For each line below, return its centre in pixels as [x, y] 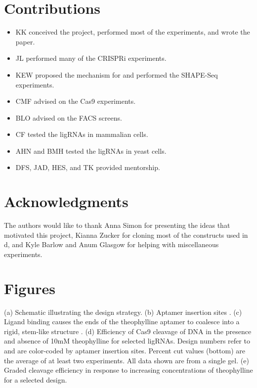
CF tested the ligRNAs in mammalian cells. [82, 134]
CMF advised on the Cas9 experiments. [76, 101]
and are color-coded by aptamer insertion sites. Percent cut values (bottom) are [125, 351]
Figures [30, 288]
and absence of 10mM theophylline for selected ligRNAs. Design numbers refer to [127, 341]
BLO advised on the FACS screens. [69, 117]
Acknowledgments [66, 201]
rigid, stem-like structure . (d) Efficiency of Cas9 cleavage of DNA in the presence [128, 331]
